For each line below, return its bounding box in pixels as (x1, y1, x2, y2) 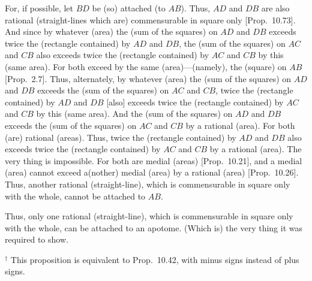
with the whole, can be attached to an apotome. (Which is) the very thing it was (5, 221, 303, 234)
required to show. (5, 233, 68, 246)
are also (261, 2, 290, 14)
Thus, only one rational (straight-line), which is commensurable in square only (5, 210, 293, 222)
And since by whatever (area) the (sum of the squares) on (5, 25, 218, 38)
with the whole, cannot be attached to (5, 189, 146, 202)
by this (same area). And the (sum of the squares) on (36, 107, 233, 120)
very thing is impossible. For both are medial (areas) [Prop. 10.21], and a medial (5, 154, 302, 167)
